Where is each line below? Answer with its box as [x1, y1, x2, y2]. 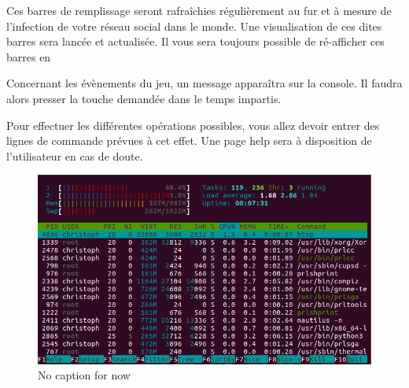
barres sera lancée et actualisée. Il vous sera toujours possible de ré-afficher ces [6, 33, 385, 50]
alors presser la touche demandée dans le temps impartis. [6, 90, 282, 106]
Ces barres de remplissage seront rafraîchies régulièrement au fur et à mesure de [6, 2, 392, 18]
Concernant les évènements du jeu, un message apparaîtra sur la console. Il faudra [6, 75, 403, 91]
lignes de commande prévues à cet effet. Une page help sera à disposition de [6, 132, 372, 149]
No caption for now [38, 367, 131, 383]
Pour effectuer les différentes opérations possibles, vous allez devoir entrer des [6, 116, 380, 133]
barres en [6, 48, 51, 65]
